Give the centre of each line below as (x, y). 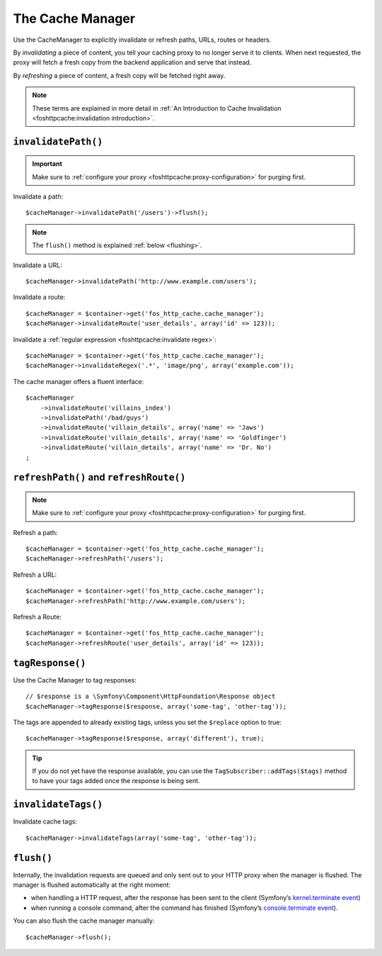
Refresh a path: (35, 532)
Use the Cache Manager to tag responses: (75, 680)
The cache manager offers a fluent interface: (79, 381)
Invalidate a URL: (38, 265)
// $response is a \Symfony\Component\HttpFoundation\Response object (151, 697)
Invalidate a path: (38, 197)
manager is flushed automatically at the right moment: (92, 885)
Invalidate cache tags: (45, 821)
